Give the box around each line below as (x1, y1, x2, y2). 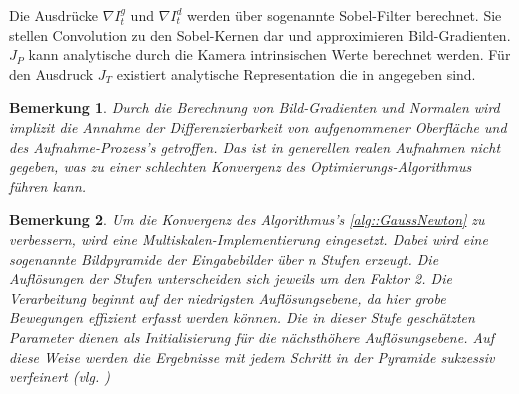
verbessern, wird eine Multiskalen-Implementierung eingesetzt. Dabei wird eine (9, 228, 488, 249)
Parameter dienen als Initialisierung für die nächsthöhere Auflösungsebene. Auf (9, 326, 494, 347)
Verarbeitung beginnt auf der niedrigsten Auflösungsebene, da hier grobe (9, 287, 446, 308)
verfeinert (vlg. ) (9, 366, 110, 387)
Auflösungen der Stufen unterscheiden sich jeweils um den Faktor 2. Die (9, 268, 452, 289)
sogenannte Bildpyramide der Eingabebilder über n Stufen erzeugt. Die (9, 248, 439, 269)
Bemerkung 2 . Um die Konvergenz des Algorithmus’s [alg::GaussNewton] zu (9, 209, 485, 230)
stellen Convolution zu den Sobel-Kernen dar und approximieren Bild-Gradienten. (9, 24, 511, 45)
